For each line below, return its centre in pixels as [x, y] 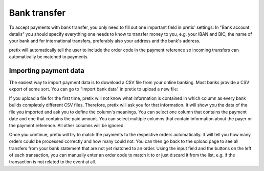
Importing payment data [47, 71]
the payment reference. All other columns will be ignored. [67, 126]
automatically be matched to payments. [49, 57]
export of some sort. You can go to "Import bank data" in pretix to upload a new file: [94, 89]
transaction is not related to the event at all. [53, 162]
